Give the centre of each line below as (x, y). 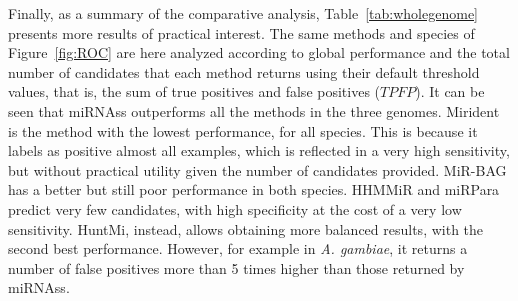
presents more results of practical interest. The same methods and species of (241, 32)
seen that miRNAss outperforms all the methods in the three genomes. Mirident (254, 110)
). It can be (450, 91)
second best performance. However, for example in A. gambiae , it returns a (238, 248)
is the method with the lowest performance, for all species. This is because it (243, 130)
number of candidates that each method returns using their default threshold (244, 71)
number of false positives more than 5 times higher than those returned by (236, 267)
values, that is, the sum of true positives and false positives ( (194, 91)
